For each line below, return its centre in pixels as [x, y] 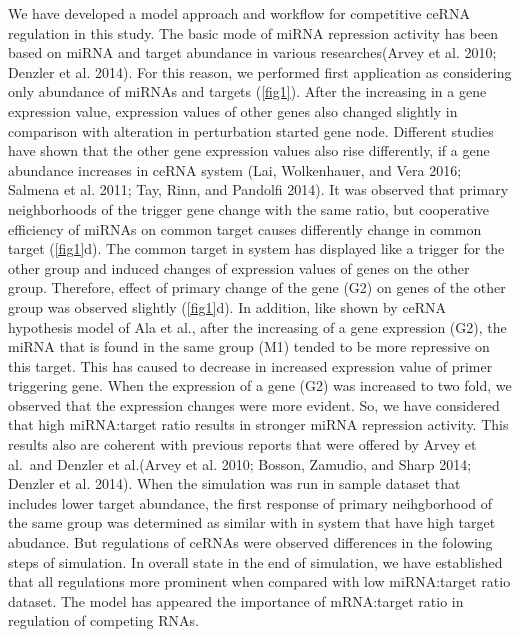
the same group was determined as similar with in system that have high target [252, 522]
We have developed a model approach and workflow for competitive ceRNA [239, 13]
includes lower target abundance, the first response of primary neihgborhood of [250, 502]
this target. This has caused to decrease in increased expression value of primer [250, 365]
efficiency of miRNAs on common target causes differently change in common [245, 228]
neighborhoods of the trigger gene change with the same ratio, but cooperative [249, 208]
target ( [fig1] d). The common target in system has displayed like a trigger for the [256, 248]
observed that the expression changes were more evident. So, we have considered [254, 404]
